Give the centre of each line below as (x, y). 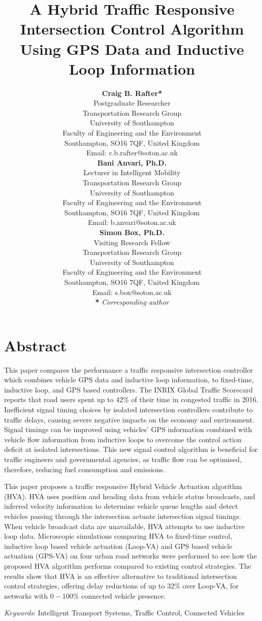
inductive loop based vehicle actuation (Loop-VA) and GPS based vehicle (118, 546)
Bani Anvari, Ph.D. (132, 162)
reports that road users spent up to (59, 399)
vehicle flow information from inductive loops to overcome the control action (123, 439)
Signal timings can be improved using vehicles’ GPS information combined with (128, 429)
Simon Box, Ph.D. (132, 232)
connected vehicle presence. (124, 595)
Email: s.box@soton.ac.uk (132, 292)
